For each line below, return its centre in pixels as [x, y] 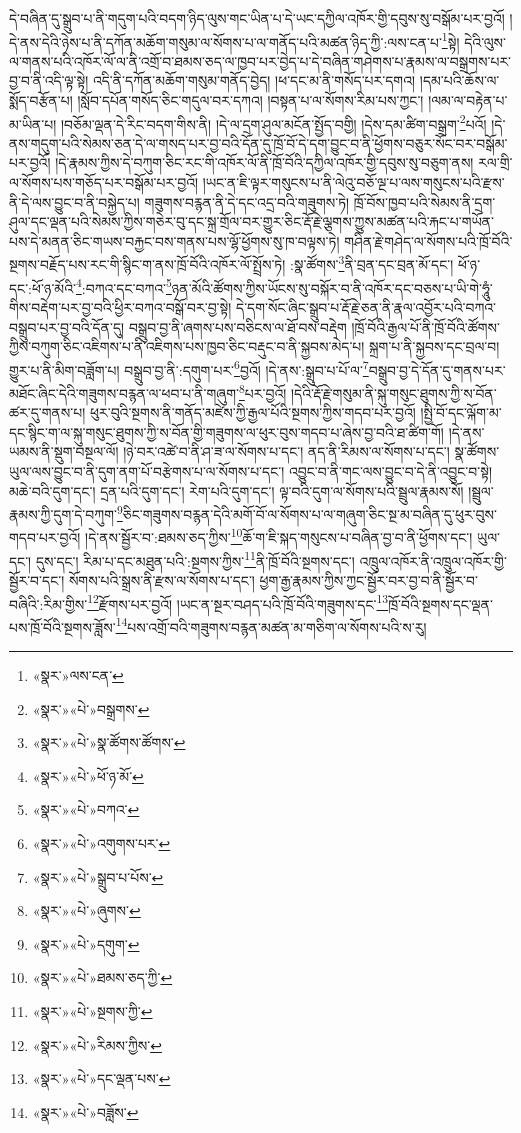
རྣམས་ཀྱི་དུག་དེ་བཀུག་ [63, 513]
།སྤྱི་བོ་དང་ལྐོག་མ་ [461, 412]
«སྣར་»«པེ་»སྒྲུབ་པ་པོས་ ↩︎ [98, 876]
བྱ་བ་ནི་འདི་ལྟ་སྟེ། [49, 80]
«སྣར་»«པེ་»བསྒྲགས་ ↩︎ [91, 708]
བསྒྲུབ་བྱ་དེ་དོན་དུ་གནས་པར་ [437, 369]
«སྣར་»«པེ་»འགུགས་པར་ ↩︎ [101, 843]
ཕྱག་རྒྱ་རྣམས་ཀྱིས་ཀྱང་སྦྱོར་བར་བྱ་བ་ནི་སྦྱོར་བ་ [368, 579]
